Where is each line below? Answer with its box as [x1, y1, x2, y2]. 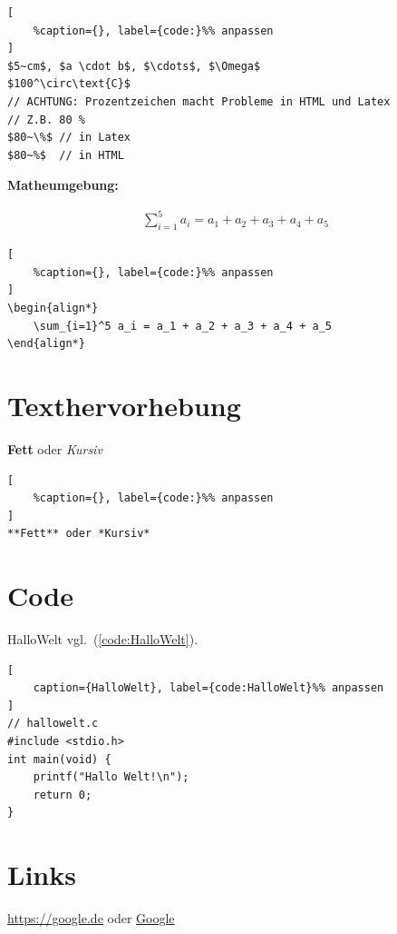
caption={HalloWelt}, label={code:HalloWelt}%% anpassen [33, 681, 384, 695]
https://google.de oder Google [7, 909, 175, 928]
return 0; [33, 788, 92, 801]
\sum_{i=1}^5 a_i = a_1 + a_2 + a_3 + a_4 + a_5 [33, 319, 332, 333]
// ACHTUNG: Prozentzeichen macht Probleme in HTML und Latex [7, 94, 391, 108]
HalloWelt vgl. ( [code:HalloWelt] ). [7, 630, 198, 649]
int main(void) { [7, 752, 111, 766]
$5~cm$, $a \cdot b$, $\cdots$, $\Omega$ [7, 59, 261, 73]
